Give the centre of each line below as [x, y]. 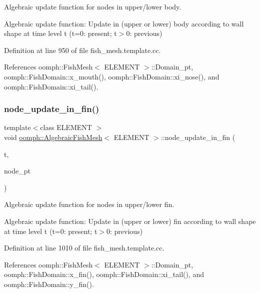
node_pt [17, 171]
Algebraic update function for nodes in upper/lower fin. [89, 204]
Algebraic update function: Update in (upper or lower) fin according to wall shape [130, 221]
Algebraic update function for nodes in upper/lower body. [93, 6]
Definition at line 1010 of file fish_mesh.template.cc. [84, 248]
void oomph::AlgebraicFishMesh [53, 137]
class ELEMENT [66, 127]
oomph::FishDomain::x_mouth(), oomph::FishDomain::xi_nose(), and [112, 76]
